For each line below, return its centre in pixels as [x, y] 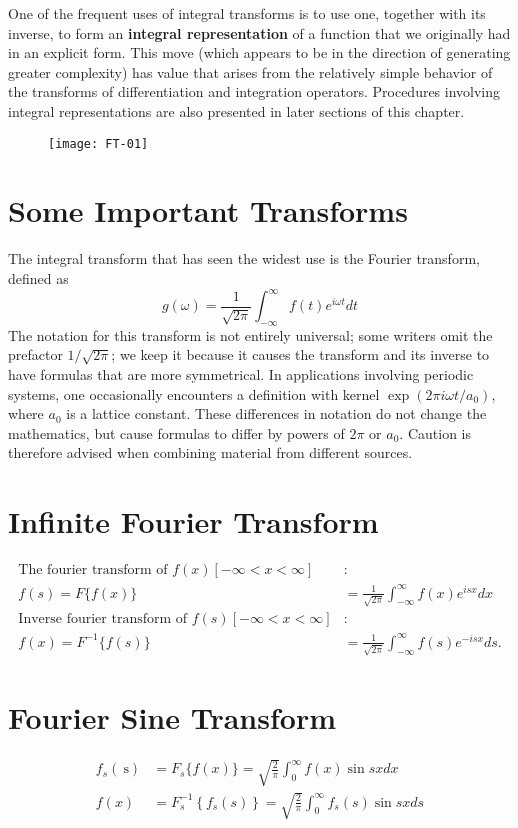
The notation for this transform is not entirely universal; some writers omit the [250, 334]
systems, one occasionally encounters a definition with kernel [194, 393]
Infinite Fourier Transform [193, 521]
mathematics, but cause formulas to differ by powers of [176, 432]
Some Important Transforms [208, 210]
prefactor [35, 354]
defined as [38, 277]
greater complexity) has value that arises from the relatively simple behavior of [250, 71]
